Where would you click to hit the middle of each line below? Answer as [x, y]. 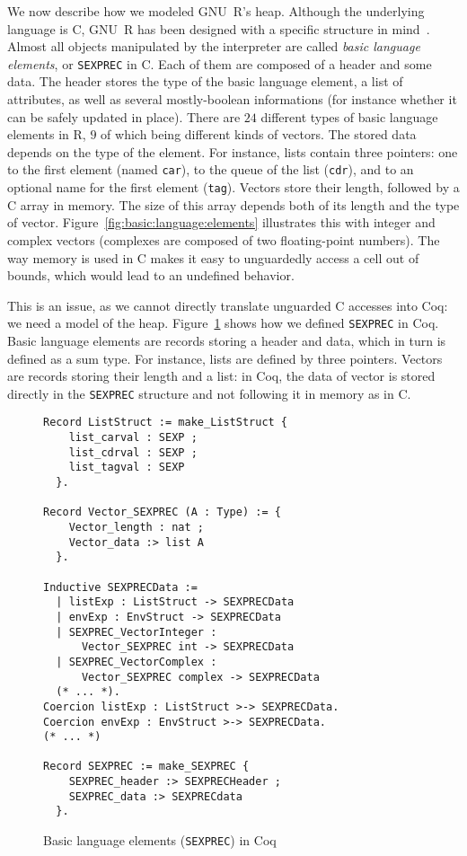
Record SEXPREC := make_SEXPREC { [146, 767]
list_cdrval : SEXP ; [133, 452]
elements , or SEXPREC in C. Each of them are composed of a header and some [220, 63]
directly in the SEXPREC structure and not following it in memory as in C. [209, 393]
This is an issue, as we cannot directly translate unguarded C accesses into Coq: [228, 305]
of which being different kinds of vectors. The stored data [259, 134]
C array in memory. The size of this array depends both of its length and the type [233, 204]
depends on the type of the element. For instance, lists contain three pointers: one [233, 151]
